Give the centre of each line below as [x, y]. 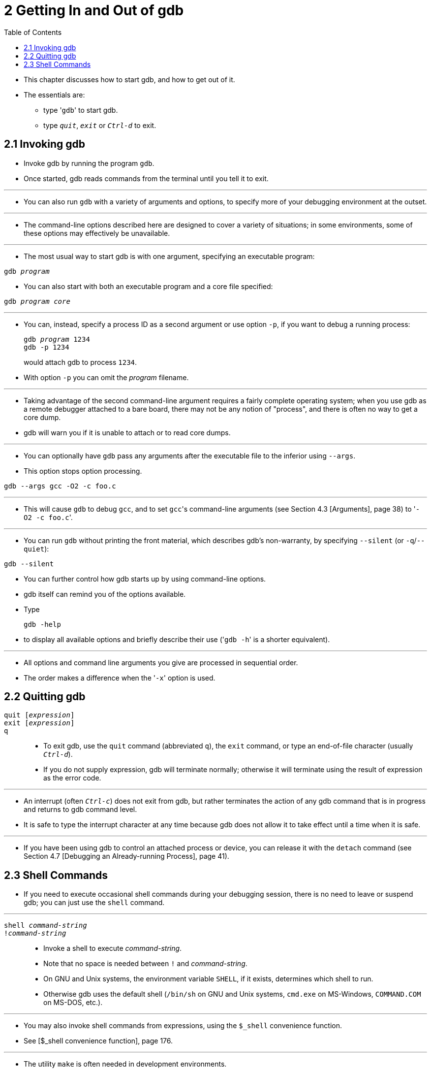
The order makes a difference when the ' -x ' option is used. [120, 678]
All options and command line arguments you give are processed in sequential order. [161, 662]
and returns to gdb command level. [80, 810]
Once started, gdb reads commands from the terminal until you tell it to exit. [146, 178]
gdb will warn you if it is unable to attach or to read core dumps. [127, 432]
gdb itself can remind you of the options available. [105, 594]
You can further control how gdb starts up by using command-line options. [145, 579]
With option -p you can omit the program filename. [106, 377]
